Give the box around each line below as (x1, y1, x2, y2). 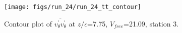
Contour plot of (4, 18, 52, 28)
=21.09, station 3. (124, 18, 179, 28)
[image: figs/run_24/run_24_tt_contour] (4, 3, 142, 10)
